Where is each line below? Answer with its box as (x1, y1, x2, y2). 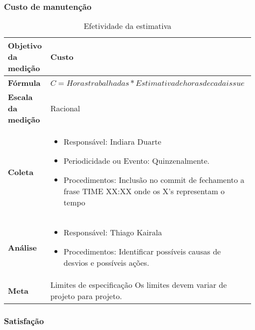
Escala (8, 91, 33, 103)
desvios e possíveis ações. (63, 257, 150, 269)
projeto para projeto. (50, 290, 122, 302)
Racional (50, 102, 80, 114)
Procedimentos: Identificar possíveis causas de (63, 246, 221, 257)
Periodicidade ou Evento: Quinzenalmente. (63, 155, 210, 167)
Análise (8, 242, 37, 254)
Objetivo (8, 40, 42, 51)
